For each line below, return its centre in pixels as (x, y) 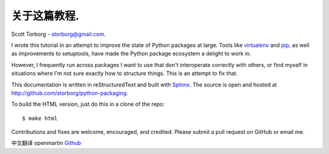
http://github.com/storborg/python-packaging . (70, 93)
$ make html (40, 118)
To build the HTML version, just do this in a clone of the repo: (88, 104)
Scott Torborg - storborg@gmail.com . (58, 34)
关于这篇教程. (45, 16)
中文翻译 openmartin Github (46, 143)
